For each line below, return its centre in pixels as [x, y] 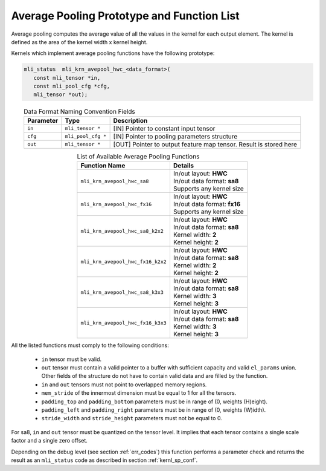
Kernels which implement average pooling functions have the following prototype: [113, 53]
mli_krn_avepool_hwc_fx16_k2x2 [124, 261]
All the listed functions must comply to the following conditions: [90, 345]
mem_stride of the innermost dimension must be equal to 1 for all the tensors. [139, 393]
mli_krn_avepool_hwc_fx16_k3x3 [124, 323]
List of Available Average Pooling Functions [138, 157]
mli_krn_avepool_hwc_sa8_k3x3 [122, 292]
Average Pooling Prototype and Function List [125, 16]
